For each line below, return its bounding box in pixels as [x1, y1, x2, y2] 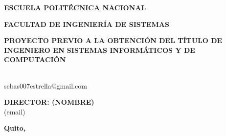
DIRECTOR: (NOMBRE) [4, 97, 94, 107]
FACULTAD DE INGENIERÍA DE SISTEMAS [4, 19, 169, 29]
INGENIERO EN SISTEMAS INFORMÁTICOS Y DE [4, 45, 195, 55]
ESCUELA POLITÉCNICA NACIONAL [4, 2, 146, 12]
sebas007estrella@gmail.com [4, 80, 87, 91]
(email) [4, 106, 25, 116]
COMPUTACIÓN [4, 54, 66, 65]
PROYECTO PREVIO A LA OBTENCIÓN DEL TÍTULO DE [4, 35, 223, 45]
